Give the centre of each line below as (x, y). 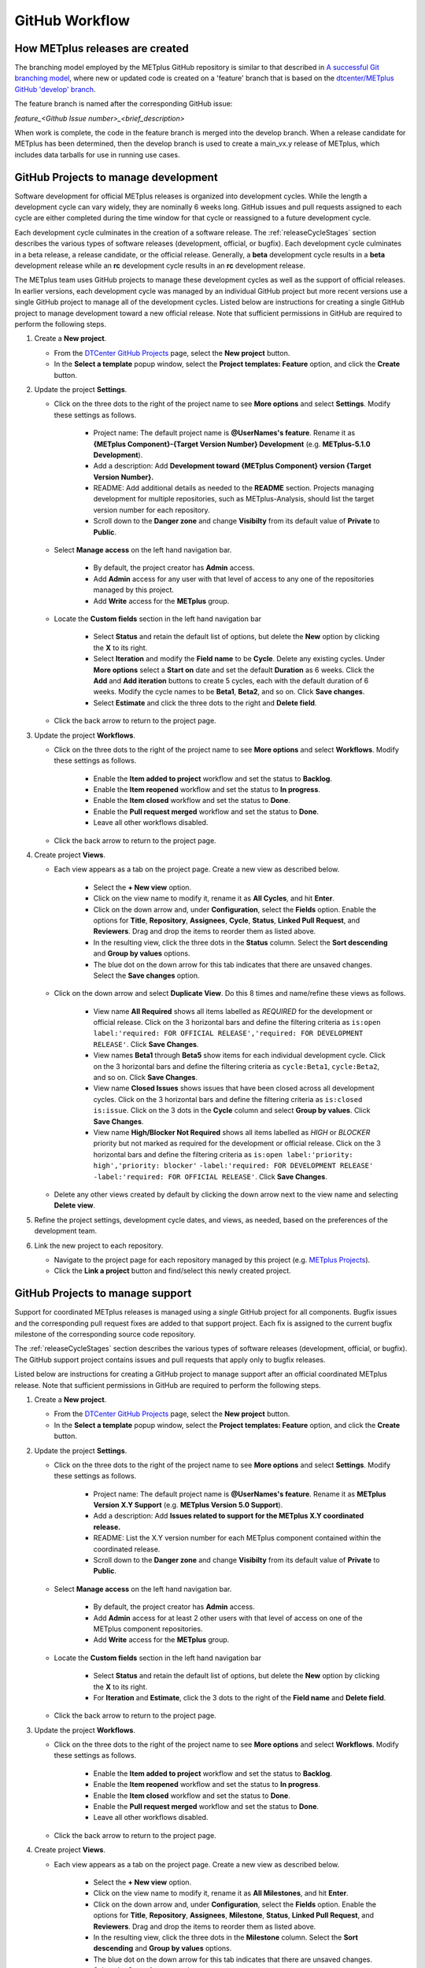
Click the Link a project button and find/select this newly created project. (172, 1271)
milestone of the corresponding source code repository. (105, 1334)
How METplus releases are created (102, 48)
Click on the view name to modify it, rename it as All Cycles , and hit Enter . (214, 898)
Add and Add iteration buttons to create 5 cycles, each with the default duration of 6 (231, 680)
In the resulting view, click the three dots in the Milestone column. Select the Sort (225, 1937)
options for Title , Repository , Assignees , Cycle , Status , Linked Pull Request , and (227, 920)
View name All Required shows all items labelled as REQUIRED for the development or (233, 1011)
